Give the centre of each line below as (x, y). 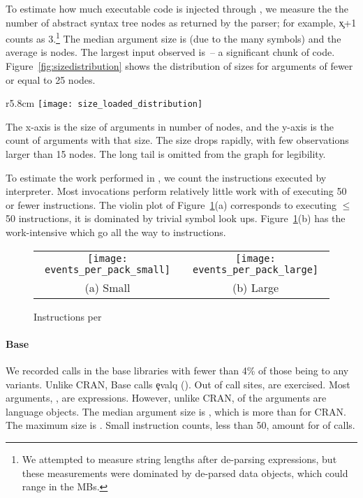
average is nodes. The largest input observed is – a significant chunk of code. (170, 52)
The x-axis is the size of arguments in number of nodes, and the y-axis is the (170, 126)
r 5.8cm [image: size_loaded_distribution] (104, 103)
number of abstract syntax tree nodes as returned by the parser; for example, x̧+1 (181, 22)
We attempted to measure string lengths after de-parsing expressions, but (179, 459)
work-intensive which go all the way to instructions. (116, 232)
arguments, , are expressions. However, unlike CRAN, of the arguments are (166, 398)
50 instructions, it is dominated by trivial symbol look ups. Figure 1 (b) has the (176, 218)
